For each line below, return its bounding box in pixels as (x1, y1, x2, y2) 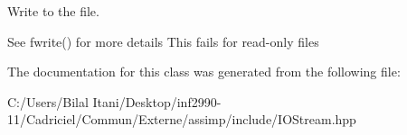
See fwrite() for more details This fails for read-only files (7, 31, 319, 50)
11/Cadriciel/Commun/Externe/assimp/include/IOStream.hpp (7, 110, 356, 129)
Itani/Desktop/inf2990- (92, 92, 222, 111)
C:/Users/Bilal (7, 92, 89, 111)
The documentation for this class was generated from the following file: (7, 62, 401, 81)
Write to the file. (7, 2, 99, 20)
